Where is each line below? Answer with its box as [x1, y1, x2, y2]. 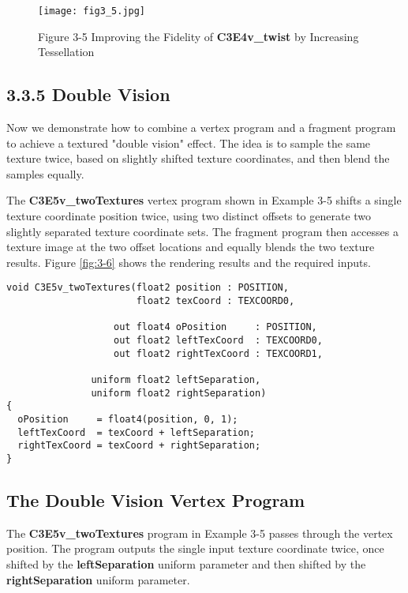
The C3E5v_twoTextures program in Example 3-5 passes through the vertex [6, 524, 393, 541]
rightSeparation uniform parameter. [6, 571, 190, 587]
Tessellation [38, 43, 95, 60]
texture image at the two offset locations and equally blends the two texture [6, 238, 375, 255]
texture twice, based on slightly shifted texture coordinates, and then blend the [6, 150, 390, 167]
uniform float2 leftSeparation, [91, 373, 261, 385]
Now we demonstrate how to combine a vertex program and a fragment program [6, 119, 396, 136]
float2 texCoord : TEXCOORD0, [136, 295, 295, 307]
